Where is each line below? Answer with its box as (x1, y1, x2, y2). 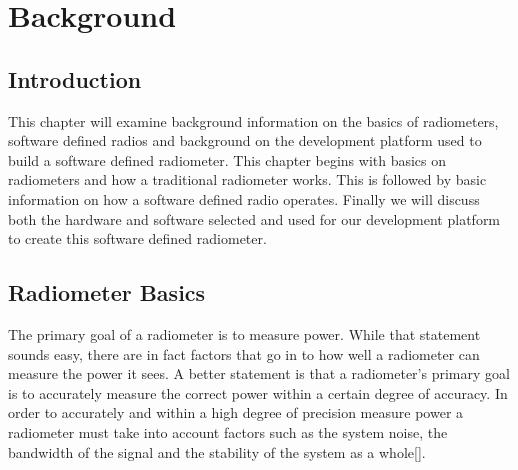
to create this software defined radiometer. (8, 228, 267, 249)
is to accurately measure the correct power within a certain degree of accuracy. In (8, 382, 508, 403)
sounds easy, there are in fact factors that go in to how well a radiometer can (8, 343, 480, 364)
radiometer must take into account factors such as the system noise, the (8, 421, 448, 442)
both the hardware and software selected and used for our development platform (8, 208, 501, 229)
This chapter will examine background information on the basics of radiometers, (8, 110, 499, 131)
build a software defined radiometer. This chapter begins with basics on (8, 149, 447, 170)
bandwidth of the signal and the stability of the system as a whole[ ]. (8, 441, 426, 462)
